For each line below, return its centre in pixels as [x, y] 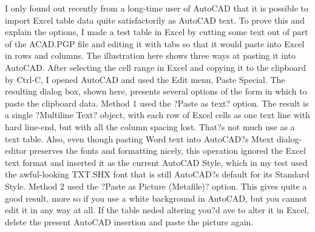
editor [16, 151]
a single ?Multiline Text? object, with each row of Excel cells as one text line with [157, 115]
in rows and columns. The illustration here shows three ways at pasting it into [151, 55]
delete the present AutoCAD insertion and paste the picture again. [129, 221]
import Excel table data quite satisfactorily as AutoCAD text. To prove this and [155, 20]
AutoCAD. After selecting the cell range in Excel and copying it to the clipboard [156, 67]
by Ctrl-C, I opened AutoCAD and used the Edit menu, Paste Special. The [145, 79]
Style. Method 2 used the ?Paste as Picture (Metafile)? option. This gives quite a [156, 186]
